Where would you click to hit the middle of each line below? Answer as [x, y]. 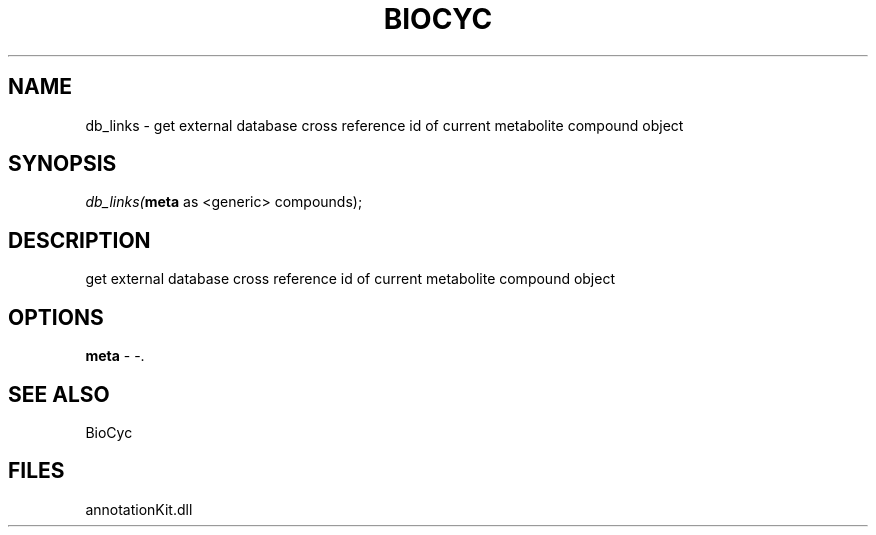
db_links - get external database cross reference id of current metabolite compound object [384, 125]
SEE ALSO [59, 394]
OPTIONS [56, 317]
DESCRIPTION [79, 240]
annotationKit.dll [139, 509]
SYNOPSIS [62, 164]
